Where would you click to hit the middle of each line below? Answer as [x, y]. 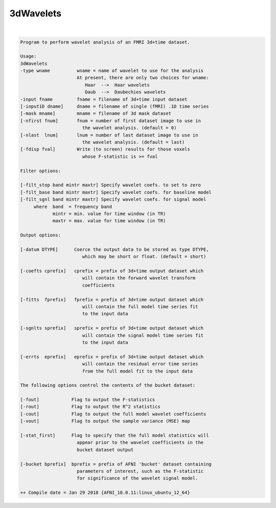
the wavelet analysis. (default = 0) [129, 128]
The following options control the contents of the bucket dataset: [108, 385]
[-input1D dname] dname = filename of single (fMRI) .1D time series [114, 107]
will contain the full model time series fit [140, 306]
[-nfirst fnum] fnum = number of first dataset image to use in [111, 121]
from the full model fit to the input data [137, 371]
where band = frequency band [73, 206]
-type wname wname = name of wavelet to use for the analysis [112, 71]
